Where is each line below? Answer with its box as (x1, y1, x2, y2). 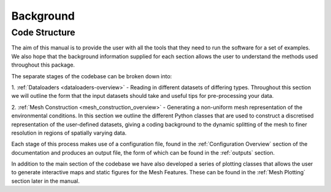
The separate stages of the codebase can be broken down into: (11, 72, 172, 79)
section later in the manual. (11, 177, 80, 185)
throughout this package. (11, 61, 75, 68)
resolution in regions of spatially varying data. (11, 129, 127, 136)
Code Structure (11, 27, 76, 38)
